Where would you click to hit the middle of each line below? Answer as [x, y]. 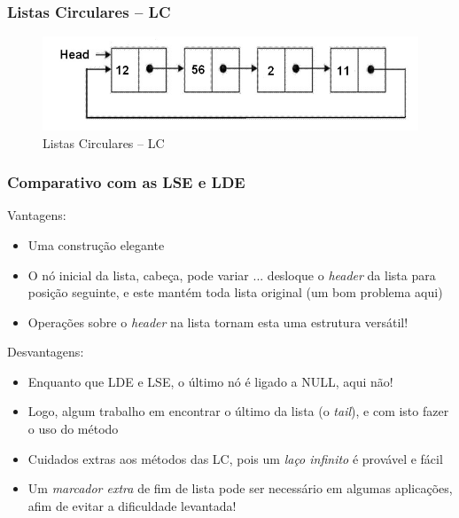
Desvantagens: [46, 352]
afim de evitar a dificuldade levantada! [132, 505]
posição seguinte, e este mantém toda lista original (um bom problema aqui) [235, 292]
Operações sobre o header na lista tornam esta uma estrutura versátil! [218, 322]
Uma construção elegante [96, 244]
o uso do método [73, 429]
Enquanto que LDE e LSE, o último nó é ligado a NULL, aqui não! [210, 381]
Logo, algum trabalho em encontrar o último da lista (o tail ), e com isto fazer [238, 411]
